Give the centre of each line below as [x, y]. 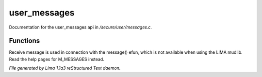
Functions [25, 41]
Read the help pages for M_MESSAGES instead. [57, 59]
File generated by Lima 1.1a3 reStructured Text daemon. [65, 68]
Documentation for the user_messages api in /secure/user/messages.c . [81, 27]
